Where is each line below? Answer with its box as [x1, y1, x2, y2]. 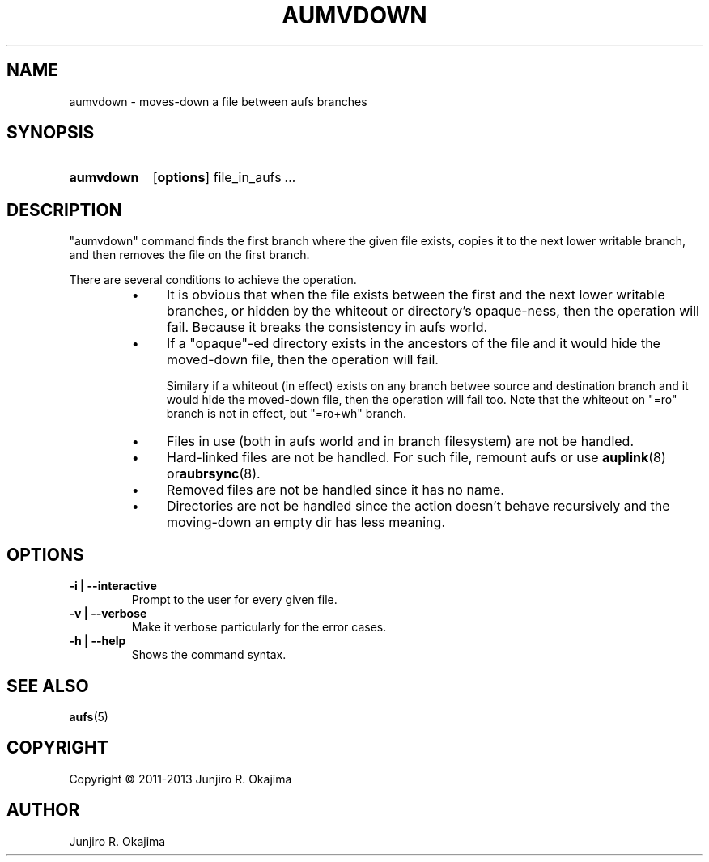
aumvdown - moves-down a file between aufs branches [69, 94, 367, 108]
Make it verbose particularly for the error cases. [131, 620, 387, 635]
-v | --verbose [69, 606, 147, 621]
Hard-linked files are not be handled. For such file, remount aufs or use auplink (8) [167, 449, 666, 466]
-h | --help [69, 634, 126, 648]
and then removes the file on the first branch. [69, 248, 310, 262]
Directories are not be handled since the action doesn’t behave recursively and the [167, 498, 670, 515]
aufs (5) [69, 709, 108, 724]
